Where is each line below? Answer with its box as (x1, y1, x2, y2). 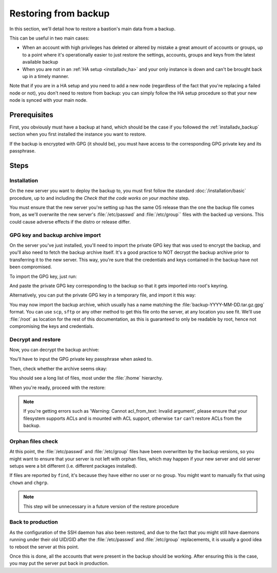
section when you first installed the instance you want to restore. (9, 131, 146, 137)
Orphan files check (9, 437, 58, 445)
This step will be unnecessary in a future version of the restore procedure (23, 503, 179, 509)
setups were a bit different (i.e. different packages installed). (9, 463, 137, 469)
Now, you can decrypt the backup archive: (9, 347, 100, 353)
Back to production (9, 519, 58, 526)
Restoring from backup (9, 8, 110, 19)
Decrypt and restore (9, 336, 61, 343)
